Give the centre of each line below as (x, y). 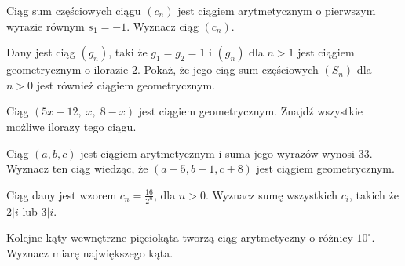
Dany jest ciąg (41, 52)
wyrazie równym (46, 26)
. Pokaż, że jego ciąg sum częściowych (228, 69)
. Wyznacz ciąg (162, 26)
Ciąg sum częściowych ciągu (74, 10)
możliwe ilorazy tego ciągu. (71, 126)
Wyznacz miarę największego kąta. (90, 252)
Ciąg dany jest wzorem (62, 194)
